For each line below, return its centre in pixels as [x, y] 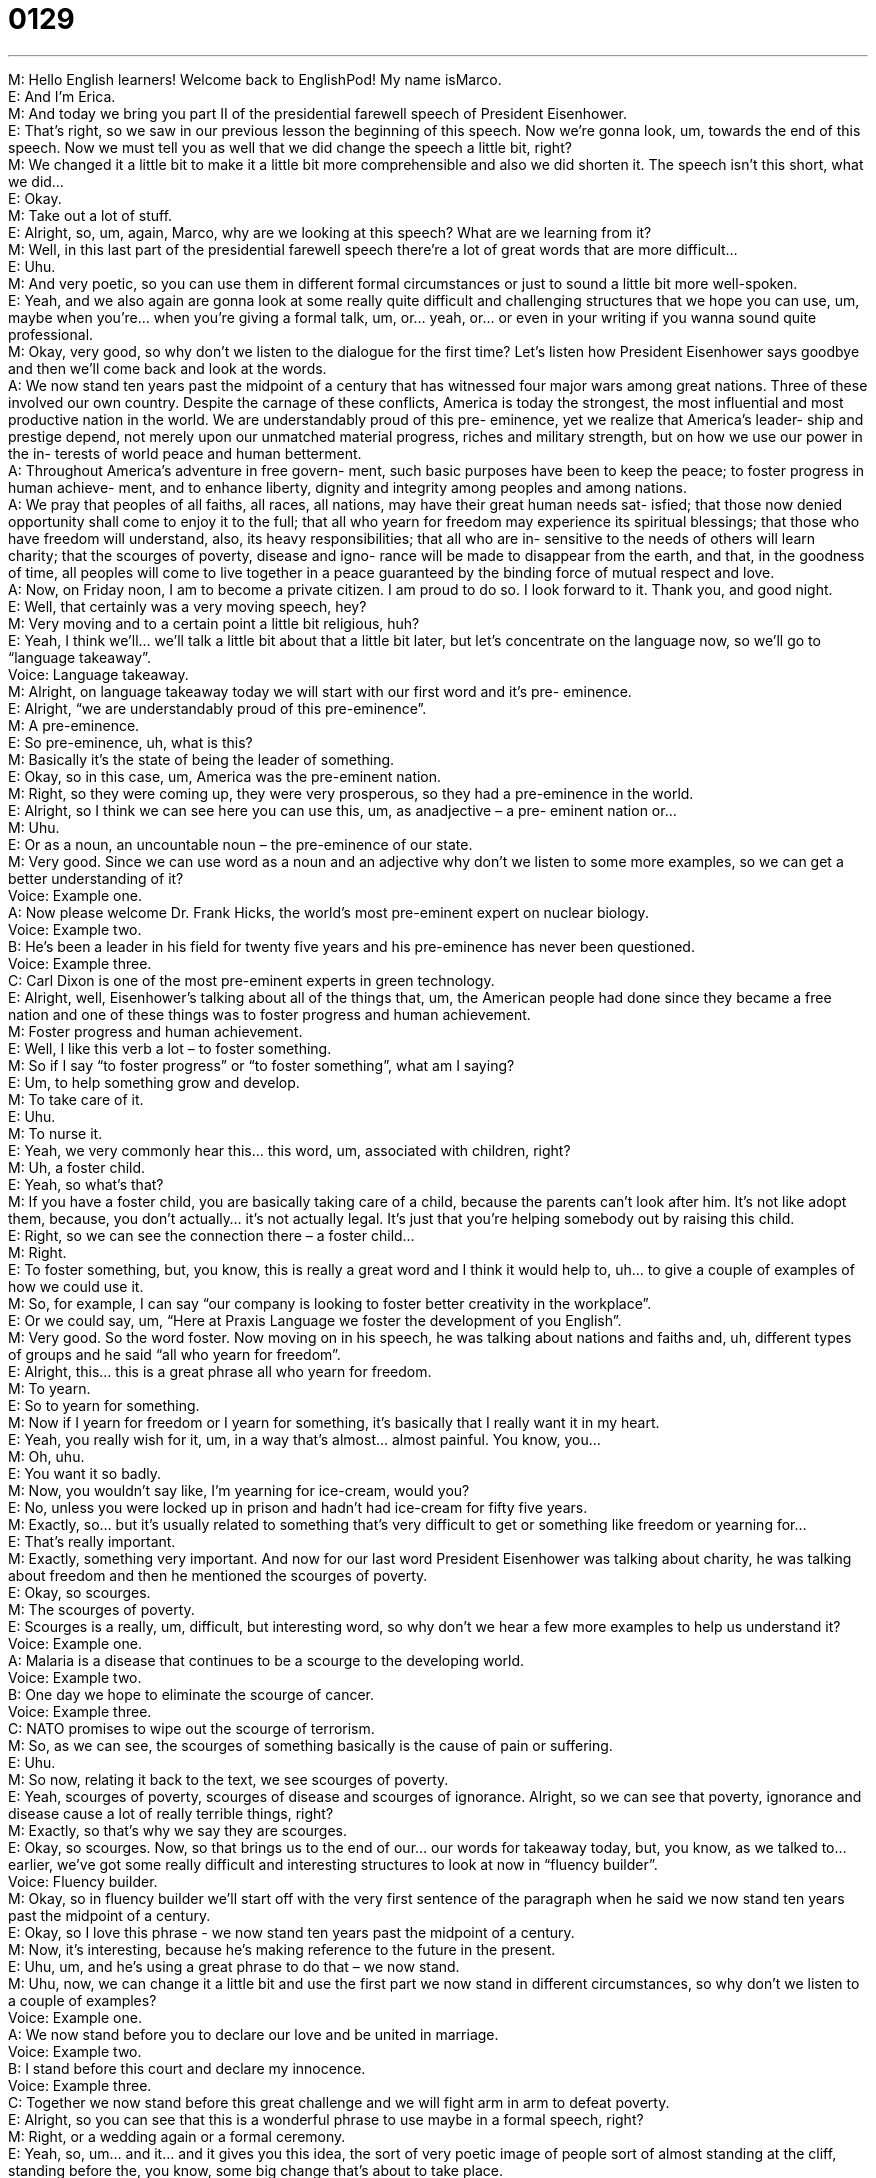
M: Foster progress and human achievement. [155, 1031]
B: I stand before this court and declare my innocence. [187, 2068]
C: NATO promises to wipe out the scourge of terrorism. [191, 1728]
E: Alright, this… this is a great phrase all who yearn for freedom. [220, 1371]
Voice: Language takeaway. [98, 674]
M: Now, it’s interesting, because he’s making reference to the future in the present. [282, 1949]
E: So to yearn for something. [104, 1405]
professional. [51, 334]
